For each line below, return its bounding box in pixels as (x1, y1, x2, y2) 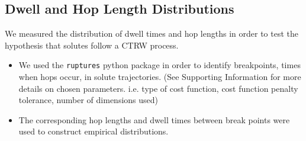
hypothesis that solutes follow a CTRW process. (5, 39, 179, 51)
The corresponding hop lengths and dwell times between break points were (18, 113, 290, 126)
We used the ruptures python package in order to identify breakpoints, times (18, 59, 301, 71)
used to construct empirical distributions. (18, 125, 169, 137)
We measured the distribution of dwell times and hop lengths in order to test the (5, 27, 298, 40)
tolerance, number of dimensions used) (18, 94, 158, 106)
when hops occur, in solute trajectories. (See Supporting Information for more (18, 70, 301, 83)
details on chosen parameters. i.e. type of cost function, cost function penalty (18, 82, 298, 94)
